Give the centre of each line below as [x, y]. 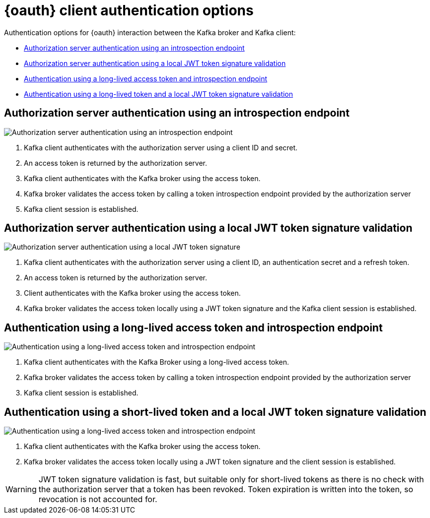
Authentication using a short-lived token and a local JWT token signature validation [215, 412]
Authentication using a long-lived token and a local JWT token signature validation [159, 94]
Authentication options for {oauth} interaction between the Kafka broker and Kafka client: [150, 32]
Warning [21, 489]
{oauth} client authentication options [129, 10]
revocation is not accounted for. [98, 499]
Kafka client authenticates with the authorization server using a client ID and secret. [161, 147]
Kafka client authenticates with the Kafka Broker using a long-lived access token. [157, 362]
